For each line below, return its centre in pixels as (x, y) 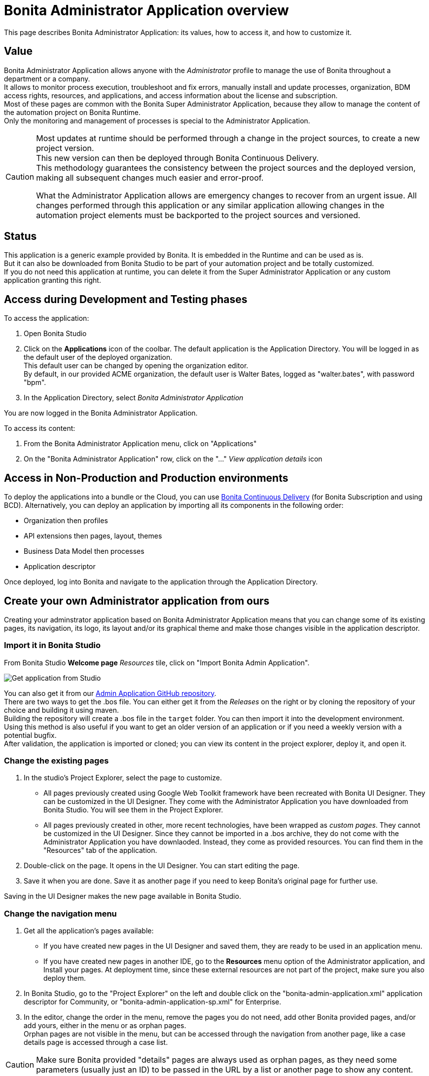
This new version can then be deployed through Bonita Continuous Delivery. (178, 158)
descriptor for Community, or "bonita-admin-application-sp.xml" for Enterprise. (153, 1002)
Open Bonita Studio (55, 334)
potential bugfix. (30, 735)
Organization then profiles (66, 521)
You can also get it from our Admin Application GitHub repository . (110, 693)
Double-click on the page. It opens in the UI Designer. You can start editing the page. (162, 866)
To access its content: (40, 428)
